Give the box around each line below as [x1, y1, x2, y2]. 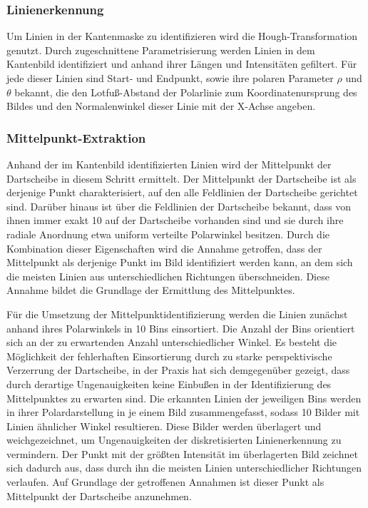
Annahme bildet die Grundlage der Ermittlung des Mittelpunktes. [6, 283, 295, 298]
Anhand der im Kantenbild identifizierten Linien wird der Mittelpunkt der [6, 157, 332, 171]
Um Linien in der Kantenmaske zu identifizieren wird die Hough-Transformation [6, 29, 358, 44]
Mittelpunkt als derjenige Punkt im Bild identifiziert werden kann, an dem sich [6, 255, 353, 270]
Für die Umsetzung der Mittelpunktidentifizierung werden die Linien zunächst [6, 306, 348, 321]
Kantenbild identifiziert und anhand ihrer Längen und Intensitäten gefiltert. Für [6, 56, 357, 71]
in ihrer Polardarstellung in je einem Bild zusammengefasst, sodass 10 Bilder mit [6, 405, 360, 420]
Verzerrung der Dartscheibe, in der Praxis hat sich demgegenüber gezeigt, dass [6, 362, 350, 377]
